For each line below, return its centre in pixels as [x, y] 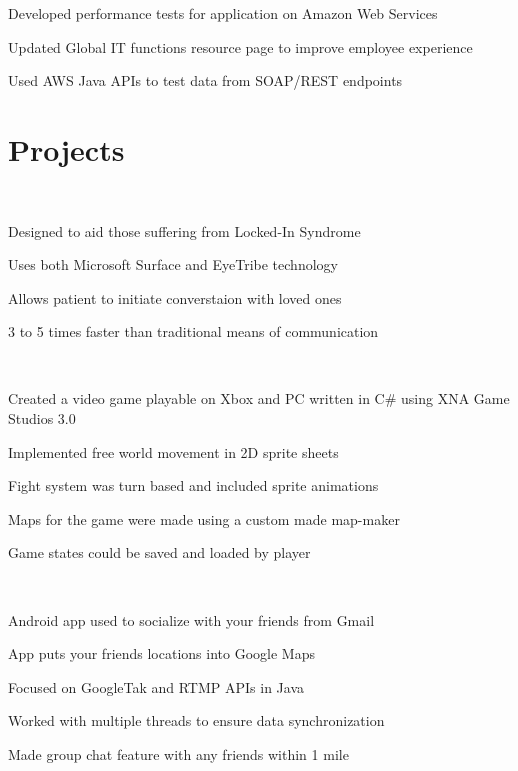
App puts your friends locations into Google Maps [161, 653]
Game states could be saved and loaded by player [159, 552]
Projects [66, 148]
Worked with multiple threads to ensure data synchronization [196, 720]
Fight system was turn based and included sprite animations [193, 485]
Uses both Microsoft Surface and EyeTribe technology [173, 264]
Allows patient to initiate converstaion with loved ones [175, 297]
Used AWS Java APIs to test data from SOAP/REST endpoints [205, 80]
